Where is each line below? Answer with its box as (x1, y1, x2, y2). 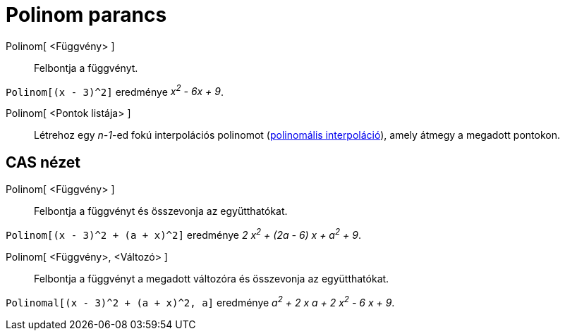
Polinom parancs (6, 3, 167, 27)
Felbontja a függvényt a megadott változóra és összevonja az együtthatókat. (34, 272, 389, 285)
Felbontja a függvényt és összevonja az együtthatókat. (34, 205, 288, 218)
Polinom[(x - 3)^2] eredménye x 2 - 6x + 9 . (6, 83, 224, 98)
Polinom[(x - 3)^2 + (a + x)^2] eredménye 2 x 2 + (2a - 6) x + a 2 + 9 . (6, 227, 361, 241)
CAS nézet (6, 153, 81, 171)
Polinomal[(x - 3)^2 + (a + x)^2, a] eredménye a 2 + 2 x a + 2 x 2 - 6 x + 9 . (6, 294, 395, 309)
